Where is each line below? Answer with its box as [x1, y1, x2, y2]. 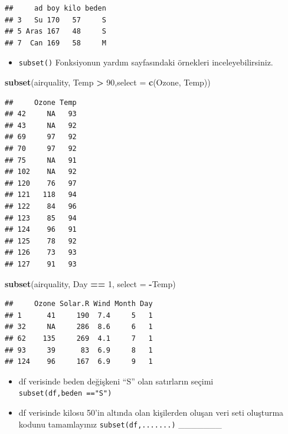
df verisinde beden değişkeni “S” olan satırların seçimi [18, 374, 214, 387]
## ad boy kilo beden [5, 4, 106, 12]
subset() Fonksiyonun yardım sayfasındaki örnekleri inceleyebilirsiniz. [18, 56, 273, 68]
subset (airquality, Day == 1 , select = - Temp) [5, 277, 176, 290]
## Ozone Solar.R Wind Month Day [5, 300, 153, 308]
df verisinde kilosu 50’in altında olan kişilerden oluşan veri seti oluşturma [18, 406, 284, 418]
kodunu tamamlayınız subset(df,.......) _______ [18, 417, 222, 430]
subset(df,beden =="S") [18, 389, 112, 398]
